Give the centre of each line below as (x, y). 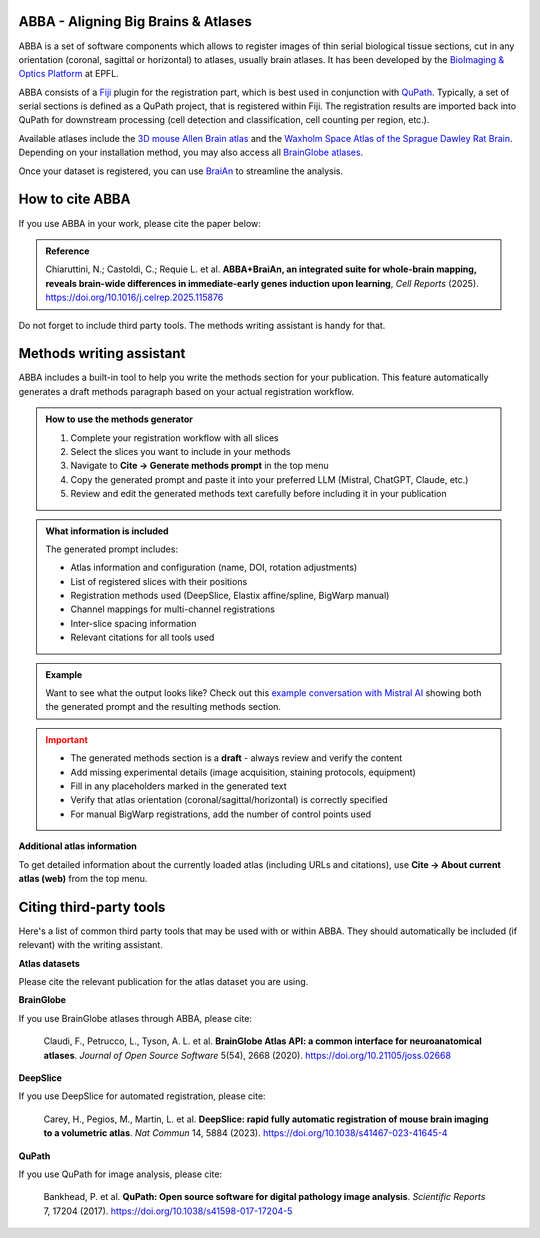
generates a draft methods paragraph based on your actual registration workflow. (186, 391)
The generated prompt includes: (112, 549)
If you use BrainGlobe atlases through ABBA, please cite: (135, 1018)
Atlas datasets (49, 963)
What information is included (107, 531)
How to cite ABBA (74, 199)
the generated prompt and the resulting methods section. (163, 707)
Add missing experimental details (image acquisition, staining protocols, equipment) (243, 772)
